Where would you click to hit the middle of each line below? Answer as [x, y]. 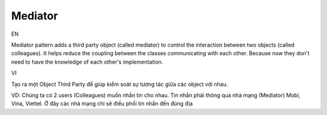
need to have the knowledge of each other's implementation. [87, 62]
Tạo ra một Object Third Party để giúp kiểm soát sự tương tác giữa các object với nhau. [120, 84]
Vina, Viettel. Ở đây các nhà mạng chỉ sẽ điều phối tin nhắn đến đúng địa [102, 103]
